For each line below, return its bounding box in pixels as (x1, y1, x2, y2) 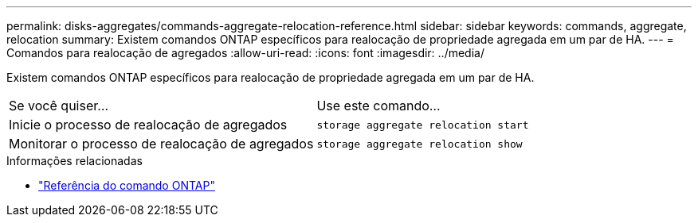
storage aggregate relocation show (316, 137, 523, 150)
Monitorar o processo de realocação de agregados (9, 136, 314, 152)
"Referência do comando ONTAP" (38, 179, 215, 192)
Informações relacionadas (6, 154, 143, 167)
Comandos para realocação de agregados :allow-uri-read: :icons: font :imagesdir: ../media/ (6, 46, 484, 60)
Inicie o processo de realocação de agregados (9, 117, 288, 133)
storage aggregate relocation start (316, 118, 529, 131)
